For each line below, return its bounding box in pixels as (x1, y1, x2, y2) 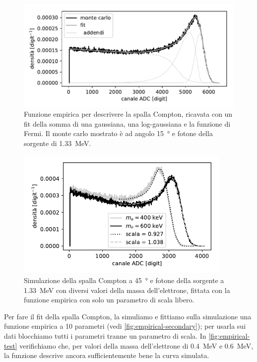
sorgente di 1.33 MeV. (24, 138, 91, 148)
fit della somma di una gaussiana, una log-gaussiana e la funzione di (24, 118, 231, 129)
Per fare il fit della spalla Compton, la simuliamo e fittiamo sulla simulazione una (4, 311, 252, 321)
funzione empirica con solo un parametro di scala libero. (24, 294, 194, 305)
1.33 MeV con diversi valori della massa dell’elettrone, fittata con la (24, 285, 230, 295)
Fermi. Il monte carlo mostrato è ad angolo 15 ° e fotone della (24, 128, 213, 139)
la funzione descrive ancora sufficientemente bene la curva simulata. (4, 350, 209, 361)
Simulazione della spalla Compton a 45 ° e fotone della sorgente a (24, 275, 224, 285)
